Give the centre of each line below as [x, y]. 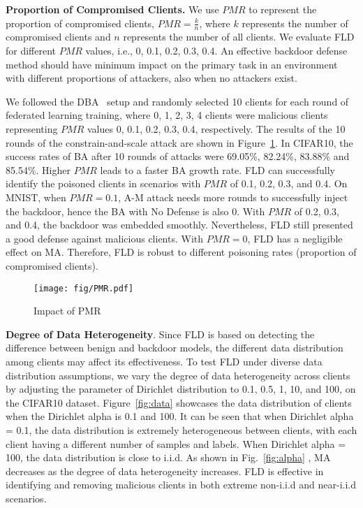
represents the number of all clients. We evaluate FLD [239, 37]
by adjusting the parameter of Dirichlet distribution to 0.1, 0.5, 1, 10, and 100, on [181, 389]
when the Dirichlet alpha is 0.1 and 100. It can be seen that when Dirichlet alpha [180, 416]
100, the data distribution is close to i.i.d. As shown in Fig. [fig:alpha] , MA [168, 457]
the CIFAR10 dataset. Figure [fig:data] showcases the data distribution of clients [179, 402]
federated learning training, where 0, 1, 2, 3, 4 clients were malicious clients [167, 115]
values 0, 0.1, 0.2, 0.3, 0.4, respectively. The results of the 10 [216, 128]
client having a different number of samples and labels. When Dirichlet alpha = [176, 443]
